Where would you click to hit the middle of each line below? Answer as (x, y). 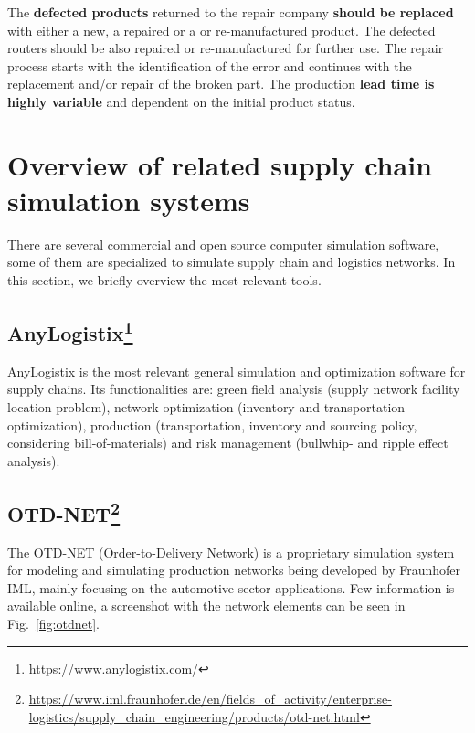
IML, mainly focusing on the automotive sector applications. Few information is (231, 587)
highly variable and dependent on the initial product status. (181, 101)
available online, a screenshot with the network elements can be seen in (206, 606)
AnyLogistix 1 (70, 331)
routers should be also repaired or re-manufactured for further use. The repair (226, 48)
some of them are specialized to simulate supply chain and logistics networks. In (232, 262)
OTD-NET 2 (64, 511)
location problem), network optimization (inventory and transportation (206, 407)
